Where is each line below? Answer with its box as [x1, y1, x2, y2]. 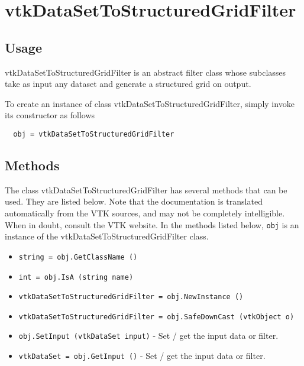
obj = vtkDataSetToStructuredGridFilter [13, 129, 174, 138]
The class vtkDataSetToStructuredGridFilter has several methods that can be [5, 183, 287, 196]
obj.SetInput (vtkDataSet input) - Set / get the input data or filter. [18, 329, 279, 342]
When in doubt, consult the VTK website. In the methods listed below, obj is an [5, 218, 299, 231]
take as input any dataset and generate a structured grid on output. [5, 77, 251, 90]
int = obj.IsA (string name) [18, 273, 134, 281]
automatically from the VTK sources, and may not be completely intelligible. [5, 207, 285, 219]
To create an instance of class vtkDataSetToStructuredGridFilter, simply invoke [5, 97, 295, 109]
